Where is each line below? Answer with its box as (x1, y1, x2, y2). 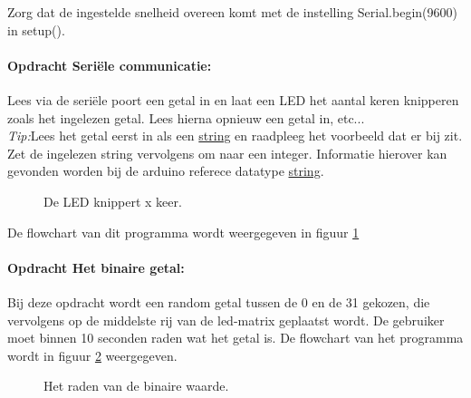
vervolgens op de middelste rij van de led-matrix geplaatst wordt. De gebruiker (7, 310, 445, 329)
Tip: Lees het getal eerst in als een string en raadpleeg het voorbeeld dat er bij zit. (7, 126, 463, 145)
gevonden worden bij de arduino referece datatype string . (7, 161, 324, 180)
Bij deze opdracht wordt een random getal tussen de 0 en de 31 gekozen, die (7, 292, 430, 311)
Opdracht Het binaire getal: (7, 257, 185, 277)
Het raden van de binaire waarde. (43, 376, 229, 395)
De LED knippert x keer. (43, 191, 182, 210)
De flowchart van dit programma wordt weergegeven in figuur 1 (7, 222, 360, 241)
